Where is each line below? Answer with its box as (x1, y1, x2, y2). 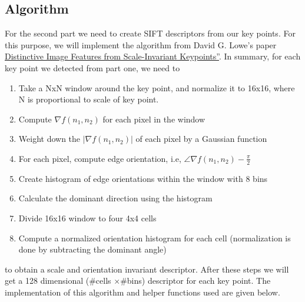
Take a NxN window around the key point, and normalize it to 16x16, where (18, 81, 295, 94)
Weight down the (18, 132, 81, 145)
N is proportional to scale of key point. (18, 93, 159, 105)
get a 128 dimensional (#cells (5, 274, 111, 287)
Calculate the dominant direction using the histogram (18, 192, 213, 204)
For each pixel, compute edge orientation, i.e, (18, 152, 181, 164)
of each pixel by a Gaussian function (135, 132, 267, 145)
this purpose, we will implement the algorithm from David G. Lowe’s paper (5, 38, 277, 51)
